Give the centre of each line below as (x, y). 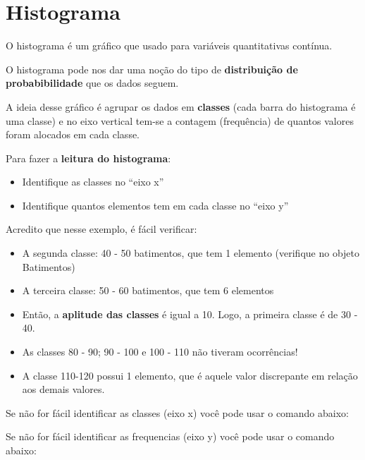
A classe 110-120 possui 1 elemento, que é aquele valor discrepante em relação (190, 375)
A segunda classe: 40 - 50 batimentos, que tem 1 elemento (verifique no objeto (191, 253)
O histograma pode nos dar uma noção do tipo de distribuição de (152, 69)
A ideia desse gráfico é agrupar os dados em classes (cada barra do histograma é (181, 106)
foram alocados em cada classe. (73, 134)
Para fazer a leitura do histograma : (88, 158)
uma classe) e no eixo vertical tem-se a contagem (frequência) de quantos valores (180, 120)
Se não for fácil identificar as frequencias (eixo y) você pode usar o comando (170, 436)
